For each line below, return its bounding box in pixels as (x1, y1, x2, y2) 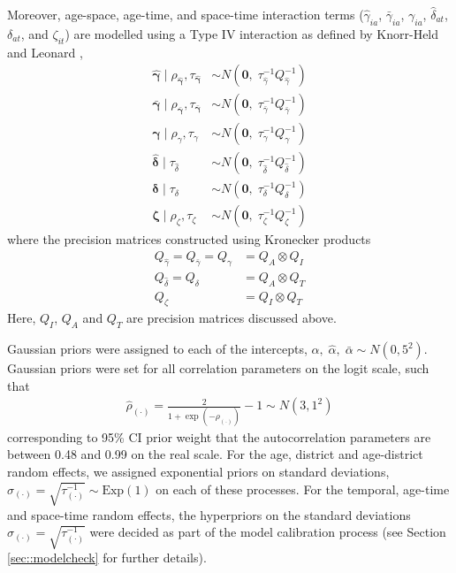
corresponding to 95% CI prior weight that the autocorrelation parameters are (7, 427, 431, 446)
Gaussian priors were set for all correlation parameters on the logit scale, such (7, 359, 429, 378)
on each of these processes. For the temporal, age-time (156, 479, 450, 498)
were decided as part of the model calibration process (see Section (89, 523, 446, 541)
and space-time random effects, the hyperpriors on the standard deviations (7, 505, 411, 523)
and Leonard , (7, 42, 83, 61)
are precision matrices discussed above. (126, 309, 337, 327)
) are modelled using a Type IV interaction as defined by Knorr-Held (65, 24, 439, 42)
